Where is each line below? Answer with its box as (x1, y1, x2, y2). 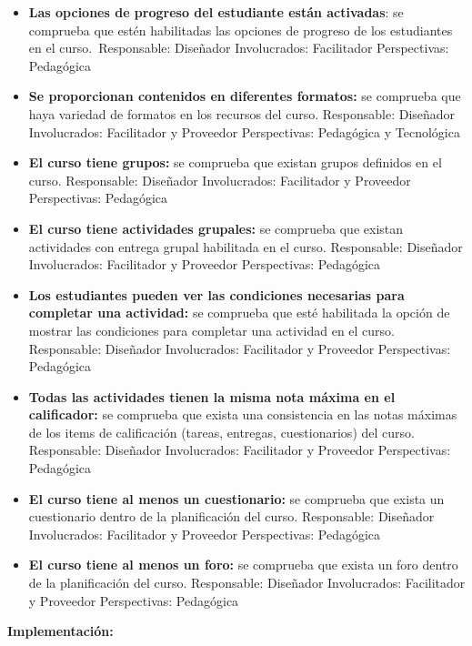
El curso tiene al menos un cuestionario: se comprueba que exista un (28, 489, 445, 508)
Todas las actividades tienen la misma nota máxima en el (28, 387, 396, 406)
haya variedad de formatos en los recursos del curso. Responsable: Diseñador (28, 104, 456, 123)
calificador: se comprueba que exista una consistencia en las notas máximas (28, 405, 457, 424)
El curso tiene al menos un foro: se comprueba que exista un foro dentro (28, 555, 458, 574)
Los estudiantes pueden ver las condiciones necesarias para (28, 285, 405, 304)
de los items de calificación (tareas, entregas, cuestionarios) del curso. (28, 422, 415, 441)
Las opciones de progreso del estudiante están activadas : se (28, 3, 404, 21)
